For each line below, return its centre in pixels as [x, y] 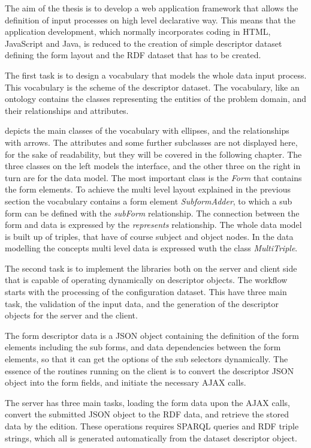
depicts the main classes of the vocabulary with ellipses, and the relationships [147, 130]
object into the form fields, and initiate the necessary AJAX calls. [126, 382]
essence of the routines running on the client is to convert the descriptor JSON [150, 370]
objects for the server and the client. [71, 315]
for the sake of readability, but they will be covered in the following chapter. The [153, 154]
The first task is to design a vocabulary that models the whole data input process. [156, 75]
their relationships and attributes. [67, 110]
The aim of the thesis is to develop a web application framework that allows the [152, 8]
